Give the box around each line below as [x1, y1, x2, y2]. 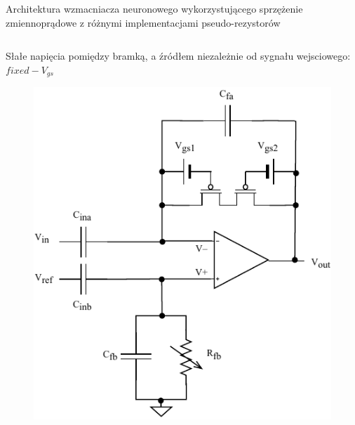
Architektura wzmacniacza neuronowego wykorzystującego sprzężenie [6, 1, 303, 15]
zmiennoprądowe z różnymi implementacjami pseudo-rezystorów [6, 15, 281, 30]
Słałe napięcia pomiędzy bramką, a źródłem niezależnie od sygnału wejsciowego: [6, 48, 351, 63]
